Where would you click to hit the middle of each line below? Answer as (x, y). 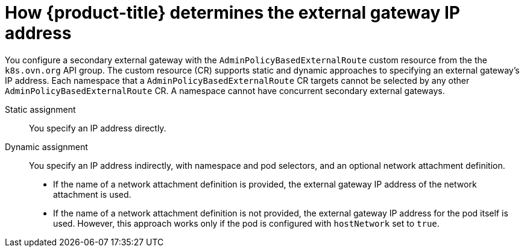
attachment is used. (92, 194)
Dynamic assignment (46, 146)
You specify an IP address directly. (98, 128)
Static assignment (40, 109)
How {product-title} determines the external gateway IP (232, 13)
